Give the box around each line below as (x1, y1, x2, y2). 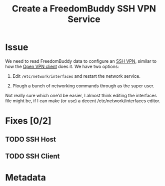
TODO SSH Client (5, 152, 60, 160)
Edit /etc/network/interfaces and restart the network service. (12, 73, 141, 79)
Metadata (5, 172, 46, 184)
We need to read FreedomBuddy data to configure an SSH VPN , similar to (5, 58, 156, 64)
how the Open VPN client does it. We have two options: (5, 63, 119, 69)
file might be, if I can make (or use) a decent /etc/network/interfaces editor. (5, 98, 160, 104)
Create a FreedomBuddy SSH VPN (11, 3, 156, 14)
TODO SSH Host (5, 135, 56, 144)
